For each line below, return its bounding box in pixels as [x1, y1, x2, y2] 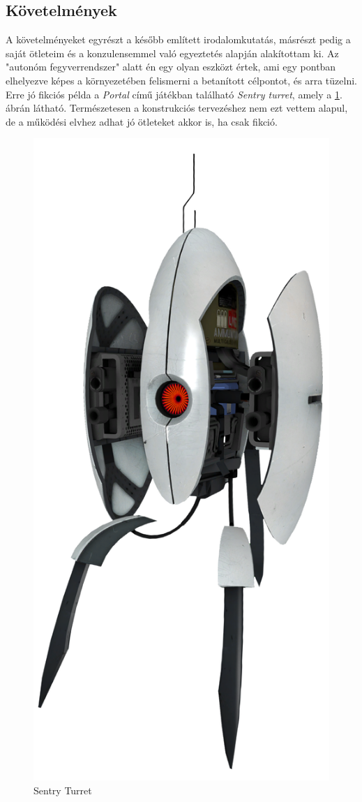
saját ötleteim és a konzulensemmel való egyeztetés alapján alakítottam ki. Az [6, 45, 339, 60]
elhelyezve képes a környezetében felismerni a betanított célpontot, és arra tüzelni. [6, 73, 357, 87]
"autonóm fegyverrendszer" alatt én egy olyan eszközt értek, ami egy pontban [6, 59, 336, 74]
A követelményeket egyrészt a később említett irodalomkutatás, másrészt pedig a [6, 32, 351, 47]
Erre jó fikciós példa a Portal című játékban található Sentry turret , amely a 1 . [6, 87, 342, 101]
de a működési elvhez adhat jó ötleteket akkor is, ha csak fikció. [6, 114, 278, 128]
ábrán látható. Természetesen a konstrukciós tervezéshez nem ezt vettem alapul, [6, 101, 348, 115]
